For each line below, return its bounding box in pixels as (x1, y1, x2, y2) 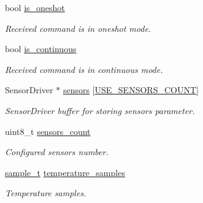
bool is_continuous (5, 42, 77, 55)
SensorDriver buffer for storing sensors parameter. (5, 104, 195, 117)
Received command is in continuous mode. (5, 63, 163, 75)
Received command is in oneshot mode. (5, 21, 151, 34)
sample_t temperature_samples (5, 166, 125, 178)
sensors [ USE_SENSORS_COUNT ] (63, 83, 199, 96)
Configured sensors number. (5, 145, 109, 158)
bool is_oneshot (5, 1, 65, 13)
